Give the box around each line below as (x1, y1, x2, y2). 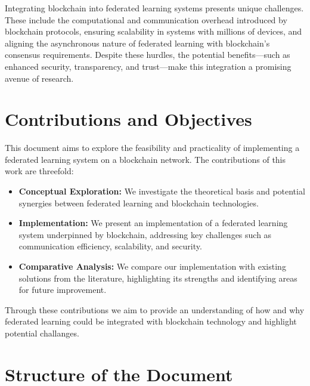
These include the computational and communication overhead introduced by (5, 13, 287, 26)
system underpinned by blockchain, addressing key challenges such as (18, 228, 272, 240)
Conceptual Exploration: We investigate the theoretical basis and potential (18, 185, 305, 197)
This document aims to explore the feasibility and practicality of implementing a (5, 141, 300, 154)
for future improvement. (18, 283, 107, 296)
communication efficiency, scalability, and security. (18, 240, 202, 252)
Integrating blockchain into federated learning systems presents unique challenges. (5, 2, 304, 14)
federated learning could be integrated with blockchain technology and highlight (5, 315, 297, 328)
